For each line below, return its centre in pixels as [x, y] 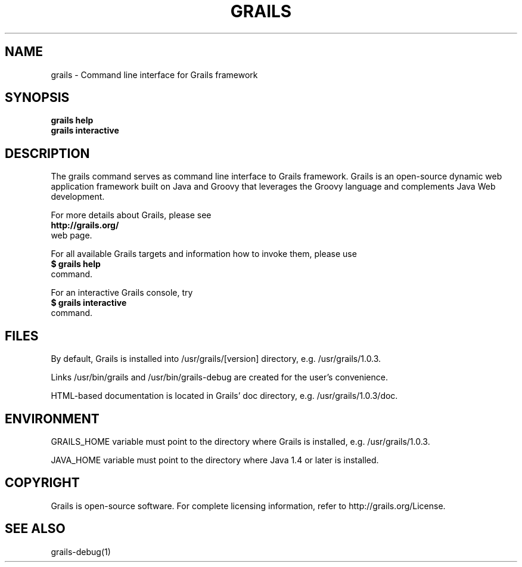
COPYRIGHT [42, 483]
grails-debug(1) [81, 551]
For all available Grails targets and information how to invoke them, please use [204, 254]
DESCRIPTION [47, 153]
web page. [72, 236]
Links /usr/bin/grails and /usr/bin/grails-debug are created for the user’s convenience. [219, 377]
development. [78, 197]
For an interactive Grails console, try [122, 293]
